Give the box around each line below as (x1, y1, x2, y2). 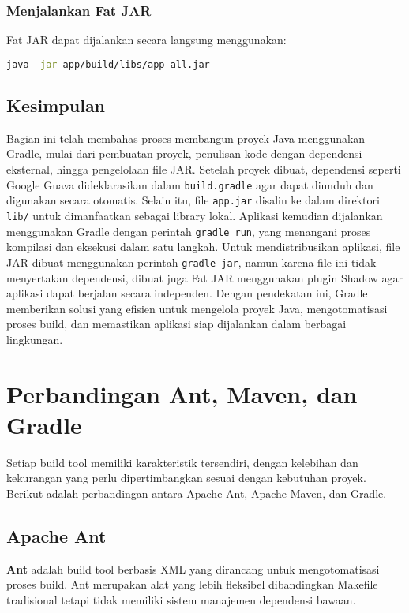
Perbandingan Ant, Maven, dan (6, 377, 358, 409)
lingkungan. (6, 331, 63, 347)
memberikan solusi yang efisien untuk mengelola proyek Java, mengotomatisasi (6, 300, 388, 316)
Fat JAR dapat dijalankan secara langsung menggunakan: (6, 32, 287, 48)
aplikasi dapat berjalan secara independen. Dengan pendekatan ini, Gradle (6, 285, 368, 301)
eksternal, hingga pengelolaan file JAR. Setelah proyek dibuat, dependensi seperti (6, 161, 401, 178)
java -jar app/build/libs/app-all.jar (6, 58, 210, 70)
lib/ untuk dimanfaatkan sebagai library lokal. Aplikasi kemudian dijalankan (6, 207, 383, 223)
